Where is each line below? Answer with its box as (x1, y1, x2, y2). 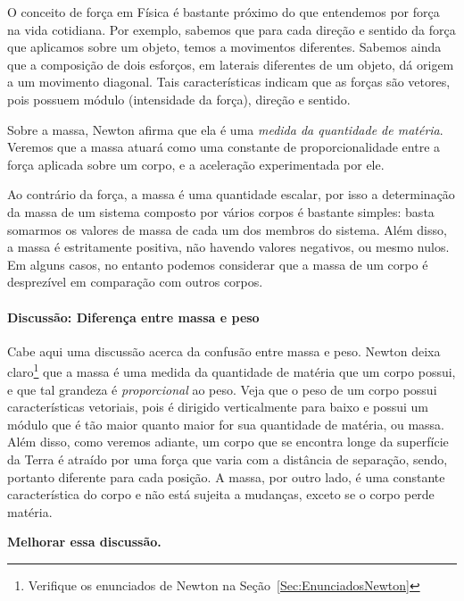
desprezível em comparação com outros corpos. (7, 272, 263, 291)
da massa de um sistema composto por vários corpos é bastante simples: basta (7, 202, 435, 221)
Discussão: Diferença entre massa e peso (7, 307, 260, 326)
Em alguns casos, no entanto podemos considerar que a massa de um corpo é (7, 255, 428, 273)
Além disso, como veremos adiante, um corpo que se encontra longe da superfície (7, 432, 449, 451)
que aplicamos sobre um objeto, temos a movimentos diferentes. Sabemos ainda (7, 38, 442, 56)
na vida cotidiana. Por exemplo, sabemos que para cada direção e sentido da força (7, 20, 456, 38)
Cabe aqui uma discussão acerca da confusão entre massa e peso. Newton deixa (7, 341, 441, 360)
